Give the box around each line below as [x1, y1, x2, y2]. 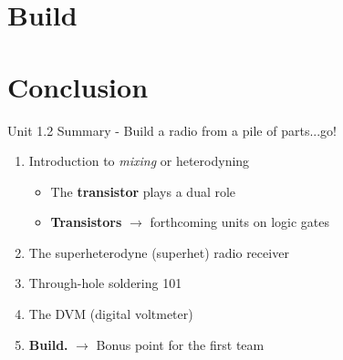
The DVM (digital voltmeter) [28, 304, 193, 324]
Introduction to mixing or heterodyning [28, 151, 250, 170]
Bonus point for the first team [96, 334, 265, 354]
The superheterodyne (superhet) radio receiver [28, 242, 289, 262]
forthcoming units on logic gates [150, 212, 329, 231]
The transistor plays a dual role [50, 181, 236, 201]
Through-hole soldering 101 [28, 273, 182, 293]
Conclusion [7, 67, 149, 105]
